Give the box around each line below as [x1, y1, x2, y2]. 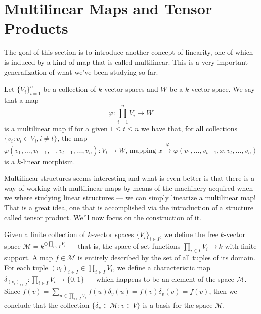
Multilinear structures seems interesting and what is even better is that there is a [4, 173, 255, 183]
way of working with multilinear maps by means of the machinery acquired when [4, 182, 253, 193]
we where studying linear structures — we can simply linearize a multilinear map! [4, 192, 256, 203]
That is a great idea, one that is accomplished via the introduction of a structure [4, 202, 253, 212]
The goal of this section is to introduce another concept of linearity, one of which [4, 47, 253, 57]
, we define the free [159, 229, 218, 240]
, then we [209, 286, 237, 296]
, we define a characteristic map [113, 262, 211, 272]
